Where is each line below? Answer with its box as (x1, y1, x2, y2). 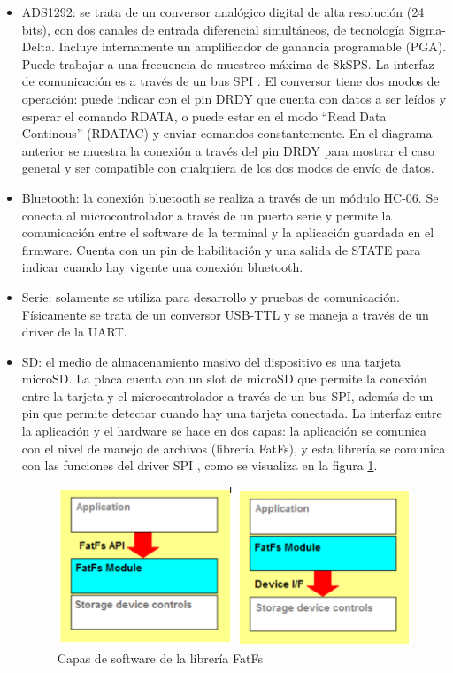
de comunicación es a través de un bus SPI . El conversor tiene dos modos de (21, 72, 440, 90)
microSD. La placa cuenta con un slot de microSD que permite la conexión (21, 369, 427, 388)
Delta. (21, 37, 55, 56)
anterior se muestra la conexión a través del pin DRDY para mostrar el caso (21, 141, 435, 159)
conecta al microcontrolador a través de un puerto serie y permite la (21, 205, 392, 224)
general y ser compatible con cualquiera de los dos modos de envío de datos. (21, 159, 434, 177)
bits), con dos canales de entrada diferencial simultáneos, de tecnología (21, 19, 405, 38)
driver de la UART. (21, 322, 127, 341)
